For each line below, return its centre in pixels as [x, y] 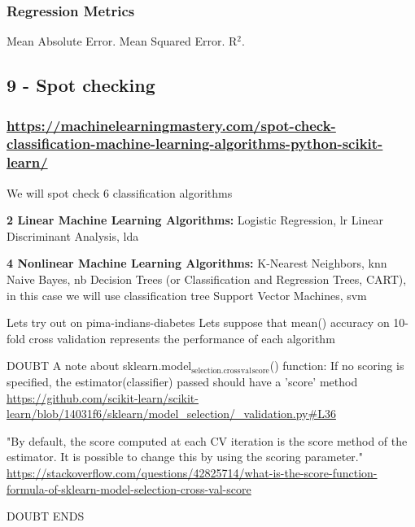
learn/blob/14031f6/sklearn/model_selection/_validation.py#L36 [171, 414]
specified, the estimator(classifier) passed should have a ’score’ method [182, 381]
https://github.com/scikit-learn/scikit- [103, 397]
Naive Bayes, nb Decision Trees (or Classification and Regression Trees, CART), [207, 279]
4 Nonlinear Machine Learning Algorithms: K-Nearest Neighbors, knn [197, 263]
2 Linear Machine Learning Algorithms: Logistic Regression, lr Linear [195, 220]
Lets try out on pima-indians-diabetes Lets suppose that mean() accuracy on [198, 322]
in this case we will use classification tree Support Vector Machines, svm [187, 295]
